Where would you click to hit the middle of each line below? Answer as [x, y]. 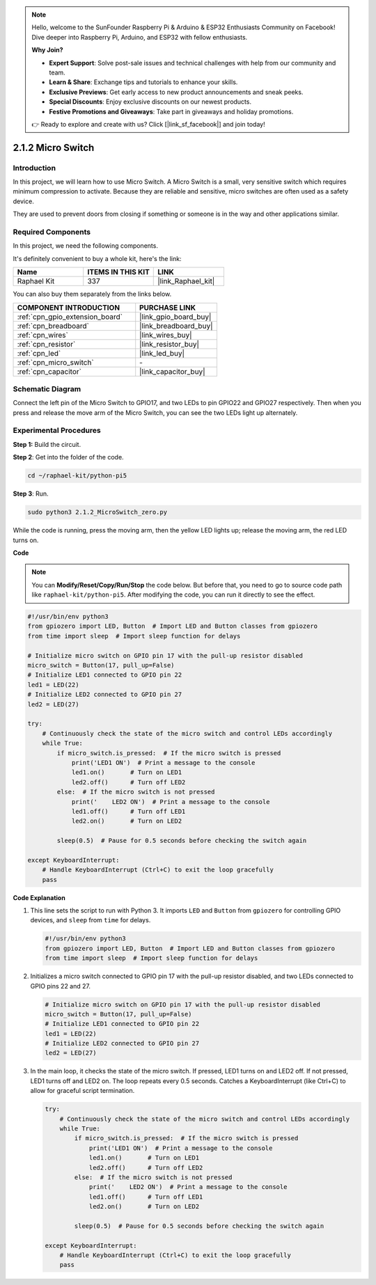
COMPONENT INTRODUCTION [69, 308]
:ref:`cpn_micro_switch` [55, 362]
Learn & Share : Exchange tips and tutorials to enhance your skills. [143, 82]
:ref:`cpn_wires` [43, 335]
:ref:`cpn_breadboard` [53, 326]
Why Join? [47, 50]
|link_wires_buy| [166, 335]
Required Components [52, 232]
